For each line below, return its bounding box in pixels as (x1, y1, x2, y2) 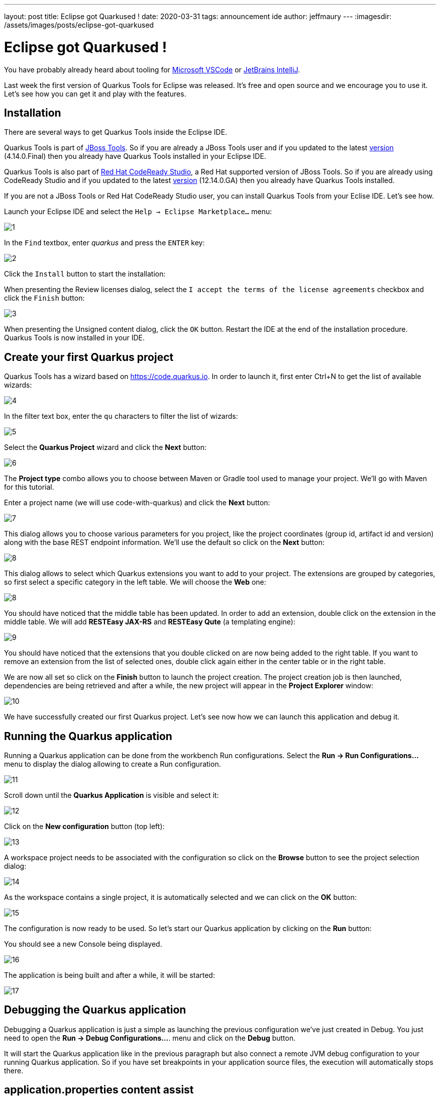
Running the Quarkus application (4, 729, 172, 743)
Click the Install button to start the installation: (4, 269, 166, 279)
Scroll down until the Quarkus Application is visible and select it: (4, 791, 219, 800)
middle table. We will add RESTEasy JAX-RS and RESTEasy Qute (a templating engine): (4, 617, 295, 626)
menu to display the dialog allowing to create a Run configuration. (4, 760, 221, 769)
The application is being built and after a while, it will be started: (4, 971, 215, 980)
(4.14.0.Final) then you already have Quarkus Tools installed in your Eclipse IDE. (4, 152, 266, 161)
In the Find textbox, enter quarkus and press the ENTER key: (4, 238, 205, 247)
